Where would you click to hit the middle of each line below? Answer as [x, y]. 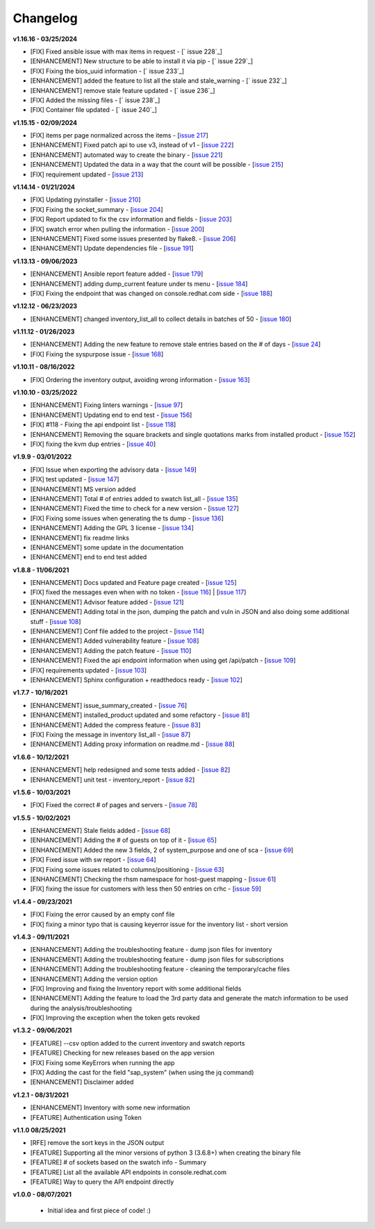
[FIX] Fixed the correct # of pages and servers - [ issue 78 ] [114, 805]
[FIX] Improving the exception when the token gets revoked [115, 1018]
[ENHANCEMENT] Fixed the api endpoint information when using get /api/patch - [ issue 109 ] [163, 661]
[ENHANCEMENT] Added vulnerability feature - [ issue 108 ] [115, 641]
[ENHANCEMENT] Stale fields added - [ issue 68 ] [100, 831]
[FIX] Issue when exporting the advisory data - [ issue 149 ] [114, 470]
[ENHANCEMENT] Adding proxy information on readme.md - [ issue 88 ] [133, 744]
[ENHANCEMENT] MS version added [83, 489]
